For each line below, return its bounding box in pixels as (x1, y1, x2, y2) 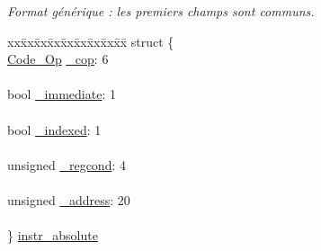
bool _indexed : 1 (7, 120, 102, 139)
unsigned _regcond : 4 (7, 155, 126, 174)
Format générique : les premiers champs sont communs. (7, 2, 315, 20)
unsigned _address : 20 (7, 190, 130, 209)
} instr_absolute (7, 226, 98, 245)
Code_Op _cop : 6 (7, 49, 109, 68)
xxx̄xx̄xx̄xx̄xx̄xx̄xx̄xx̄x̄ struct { (7, 31, 174, 50)
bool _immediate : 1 (7, 85, 116, 103)
